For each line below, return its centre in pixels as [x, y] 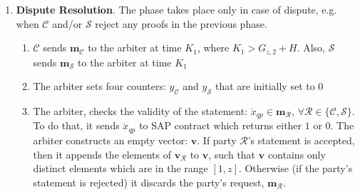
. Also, [311, 47]
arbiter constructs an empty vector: [110, 140]
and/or [67, 23]
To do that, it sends [76, 125]
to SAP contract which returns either [221, 125]
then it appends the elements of [102, 154]
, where [213, 47]
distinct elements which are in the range [120, 168]
